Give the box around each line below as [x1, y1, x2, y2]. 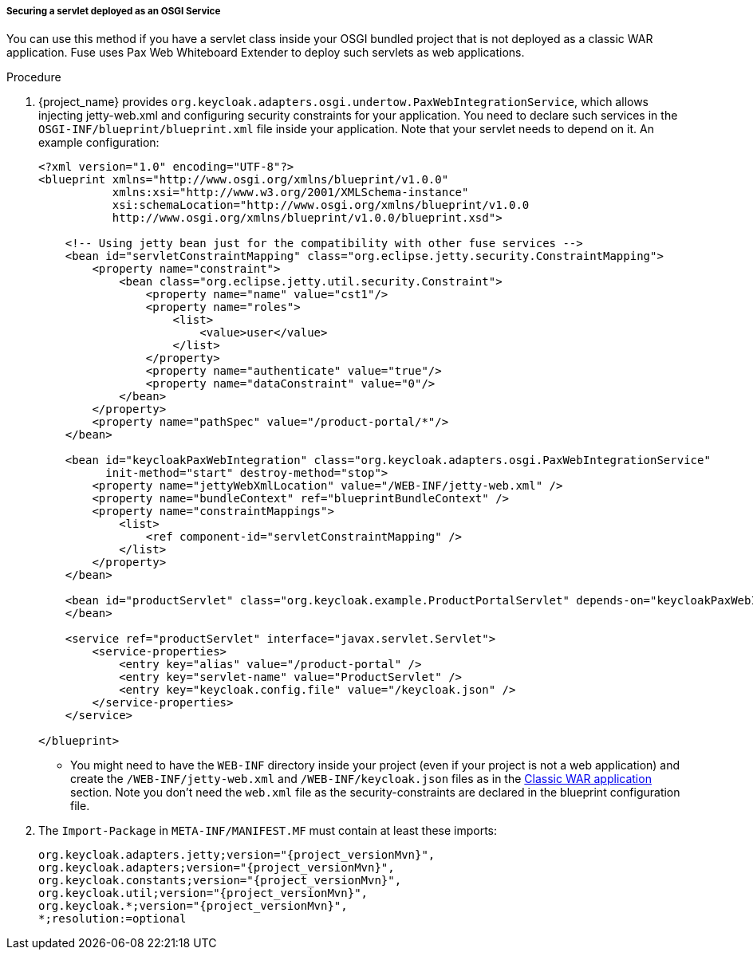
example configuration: [38, 136, 160, 150]
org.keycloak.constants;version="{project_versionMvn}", [38, 874, 402, 887]
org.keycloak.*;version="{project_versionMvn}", [38, 899, 348, 913]
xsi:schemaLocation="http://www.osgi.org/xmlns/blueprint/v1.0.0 [112, 199, 530, 212]
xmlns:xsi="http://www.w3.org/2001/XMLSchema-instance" [112, 186, 469, 199]
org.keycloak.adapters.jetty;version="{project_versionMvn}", [38, 848, 436, 862]
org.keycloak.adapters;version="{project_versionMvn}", [38, 861, 395, 875]
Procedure [6, 70, 61, 85]
